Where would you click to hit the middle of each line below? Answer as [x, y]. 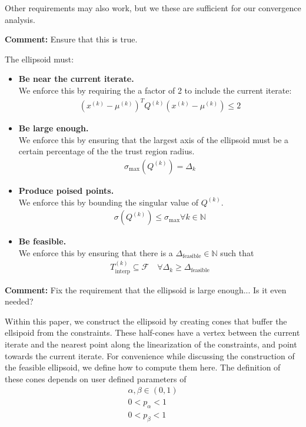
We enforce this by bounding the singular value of [108, 202]
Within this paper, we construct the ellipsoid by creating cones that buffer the [146, 321]
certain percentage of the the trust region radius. [107, 151]
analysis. [20, 19]
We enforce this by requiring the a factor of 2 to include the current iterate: [155, 90]
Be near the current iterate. [76, 79]
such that [237, 252]
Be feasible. [42, 241]
